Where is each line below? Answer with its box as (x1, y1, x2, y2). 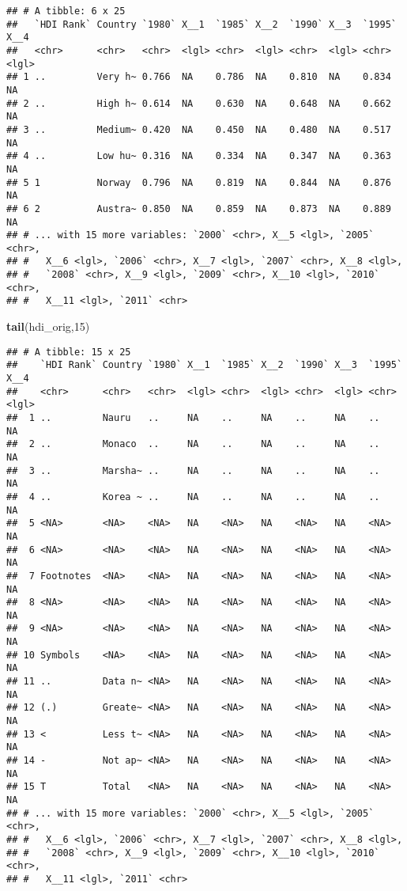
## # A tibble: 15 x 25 (6, 346, 131, 358)
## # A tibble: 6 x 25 (6, 6, 126, 17)
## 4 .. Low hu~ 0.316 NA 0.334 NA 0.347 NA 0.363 (6, 150, 391, 162)
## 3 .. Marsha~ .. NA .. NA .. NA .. (6, 464, 380, 476)
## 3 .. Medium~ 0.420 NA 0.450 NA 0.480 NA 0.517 (6, 123, 391, 135)
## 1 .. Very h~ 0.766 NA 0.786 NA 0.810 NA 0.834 (6, 71, 391, 83)
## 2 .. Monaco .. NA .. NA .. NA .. (6, 438, 380, 450)
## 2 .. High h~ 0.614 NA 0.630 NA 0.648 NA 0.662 (6, 97, 391, 109)
